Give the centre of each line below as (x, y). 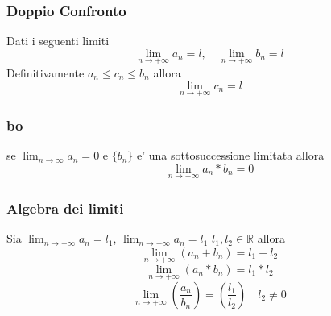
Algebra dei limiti (65, 208)
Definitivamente (46, 73)
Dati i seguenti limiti (58, 41)
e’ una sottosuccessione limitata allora (231, 155)
